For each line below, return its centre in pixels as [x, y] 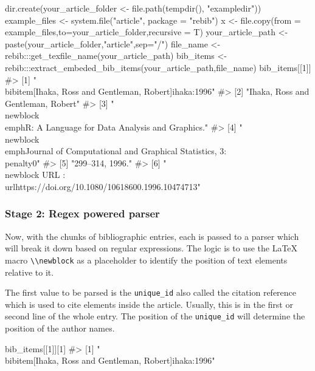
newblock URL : [35, 175]
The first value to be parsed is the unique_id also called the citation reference [151, 292]
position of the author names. [60, 328]
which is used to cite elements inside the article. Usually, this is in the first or [149, 304]
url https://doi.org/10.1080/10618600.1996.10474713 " [103, 186]
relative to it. [29, 272]
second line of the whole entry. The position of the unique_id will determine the [155, 316]
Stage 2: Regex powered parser [82, 213]
